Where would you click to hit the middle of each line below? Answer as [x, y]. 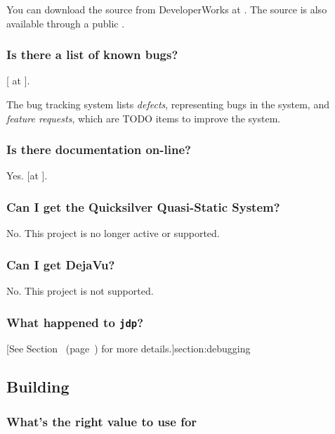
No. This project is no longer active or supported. [113, 233]
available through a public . [66, 23]
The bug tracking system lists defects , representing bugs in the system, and [168, 104]
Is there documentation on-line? [99, 149]
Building [38, 387]
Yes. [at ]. [27, 175]
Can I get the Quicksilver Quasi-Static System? [143, 206]
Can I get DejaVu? [61, 264]
